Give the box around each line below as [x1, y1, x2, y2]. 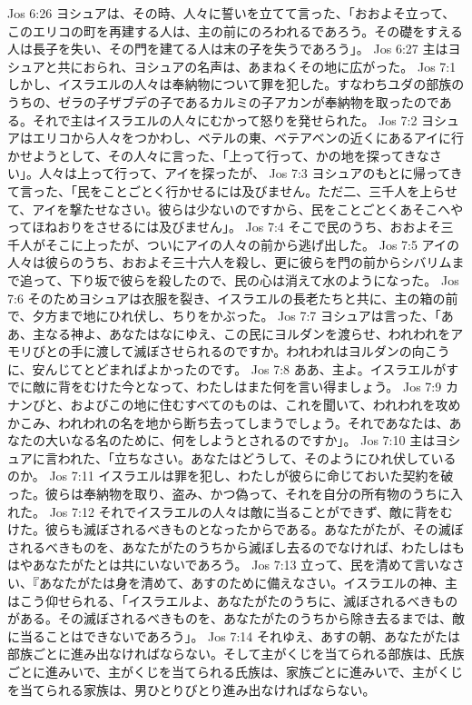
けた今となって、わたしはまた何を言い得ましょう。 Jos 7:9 [95, 377, 442, 396]
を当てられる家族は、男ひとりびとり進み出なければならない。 [7, 680, 376, 699]
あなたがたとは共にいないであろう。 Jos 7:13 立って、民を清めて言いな [32, 555, 452, 574]
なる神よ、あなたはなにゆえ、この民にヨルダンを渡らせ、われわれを [44, 323, 451, 343]
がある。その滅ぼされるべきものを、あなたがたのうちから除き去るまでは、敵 [7, 609, 465, 628]
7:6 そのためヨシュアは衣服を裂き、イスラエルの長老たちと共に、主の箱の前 [7, 288, 458, 307]
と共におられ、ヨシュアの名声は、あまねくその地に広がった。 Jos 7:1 [44, 56, 457, 75]
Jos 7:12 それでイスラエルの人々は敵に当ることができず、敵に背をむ [49, 501, 453, 521]
